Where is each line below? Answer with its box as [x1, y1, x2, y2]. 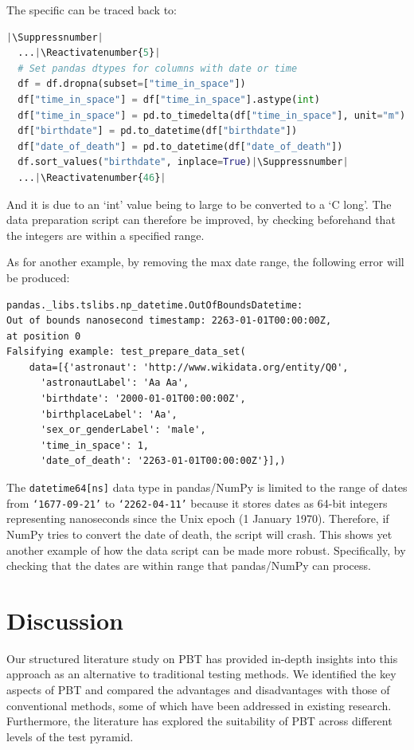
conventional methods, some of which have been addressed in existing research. [6, 697, 392, 713]
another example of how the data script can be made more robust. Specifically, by [6, 541, 406, 558]
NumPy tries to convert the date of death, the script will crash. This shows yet [6, 525, 393, 542]
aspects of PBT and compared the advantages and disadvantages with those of [6, 681, 390, 698]
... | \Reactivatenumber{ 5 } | [18, 47, 161, 59]
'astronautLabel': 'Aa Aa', [40, 377, 189, 389]
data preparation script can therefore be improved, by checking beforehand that [6, 211, 396, 228]
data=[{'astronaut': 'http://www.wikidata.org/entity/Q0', [29, 361, 349, 373]
